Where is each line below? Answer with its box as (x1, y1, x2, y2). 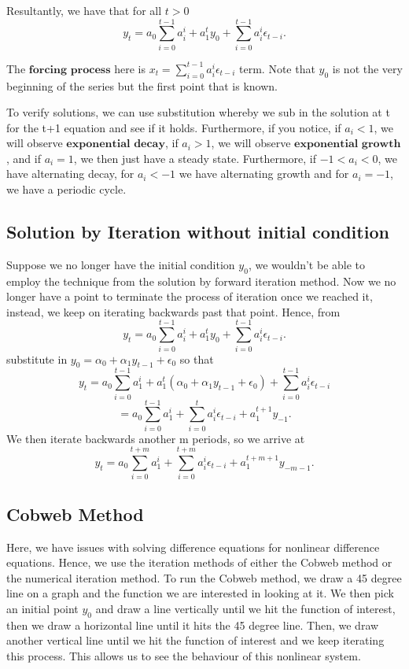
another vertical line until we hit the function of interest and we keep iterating (6, 632, 385, 649)
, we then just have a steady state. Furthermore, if (73, 150, 316, 166)
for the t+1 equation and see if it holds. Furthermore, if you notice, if (6, 119, 341, 135)
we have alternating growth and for (179, 165, 349, 182)
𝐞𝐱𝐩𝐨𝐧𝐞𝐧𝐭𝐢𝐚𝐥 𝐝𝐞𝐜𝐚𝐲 (66, 139, 165, 150)
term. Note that (239, 60, 315, 76)
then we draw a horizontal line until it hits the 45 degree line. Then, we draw (6, 616, 379, 633)
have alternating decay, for (6, 165, 134, 182)
